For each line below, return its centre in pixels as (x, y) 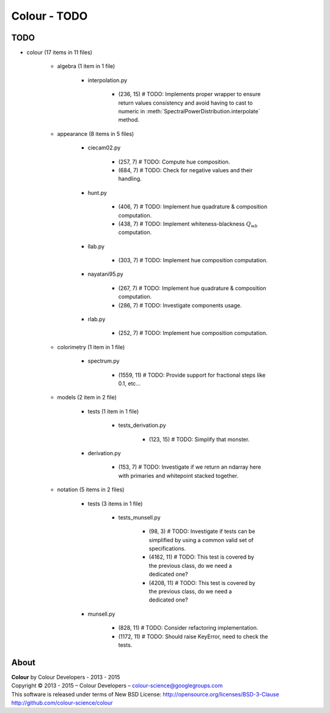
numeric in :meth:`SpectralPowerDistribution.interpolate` (189, 111)
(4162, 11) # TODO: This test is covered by (202, 557)
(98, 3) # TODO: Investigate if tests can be (202, 531)
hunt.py (97, 192)
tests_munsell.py (140, 517)
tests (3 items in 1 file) (115, 504)
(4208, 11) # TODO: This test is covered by (202, 583)
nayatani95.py (105, 274)
